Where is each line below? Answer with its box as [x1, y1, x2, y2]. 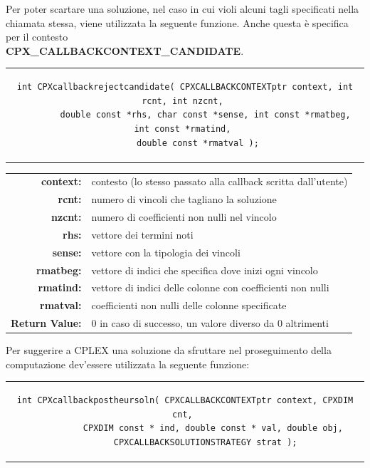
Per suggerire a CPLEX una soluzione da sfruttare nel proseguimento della [6, 343, 332, 358]
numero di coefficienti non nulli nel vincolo [91, 209, 277, 224]
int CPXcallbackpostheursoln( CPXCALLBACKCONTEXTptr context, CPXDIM [16, 395, 354, 406]
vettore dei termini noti [91, 227, 194, 241]
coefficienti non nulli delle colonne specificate [91, 298, 287, 313]
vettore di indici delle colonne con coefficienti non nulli [91, 280, 329, 295]
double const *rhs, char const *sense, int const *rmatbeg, [60, 110, 351, 120]
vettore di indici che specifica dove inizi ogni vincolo [91, 262, 318, 277]
